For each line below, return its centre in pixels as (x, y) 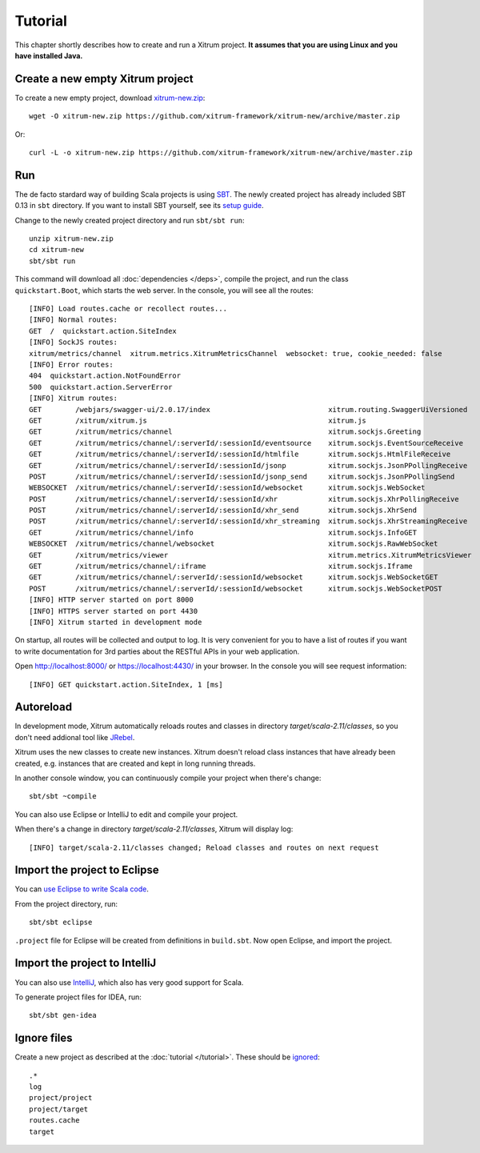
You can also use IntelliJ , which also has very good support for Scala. (129, 982)
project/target (59, 1109)
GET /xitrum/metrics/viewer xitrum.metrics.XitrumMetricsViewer (250, 555)
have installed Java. (49, 55)
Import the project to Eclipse (87, 870)
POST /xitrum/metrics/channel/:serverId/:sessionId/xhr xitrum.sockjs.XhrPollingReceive (244, 499)
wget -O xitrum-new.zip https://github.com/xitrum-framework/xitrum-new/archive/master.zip (214, 116)
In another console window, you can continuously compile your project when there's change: (168, 778)
